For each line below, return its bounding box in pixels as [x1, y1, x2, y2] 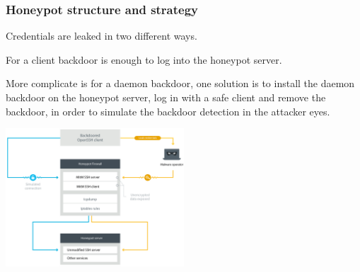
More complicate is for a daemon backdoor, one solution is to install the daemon [6, 76, 355, 91]
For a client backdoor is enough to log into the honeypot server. [6, 52, 282, 67]
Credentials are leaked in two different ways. [6, 28, 197, 43]
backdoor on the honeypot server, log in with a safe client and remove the [6, 90, 326, 104]
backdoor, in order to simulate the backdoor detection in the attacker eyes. [6, 103, 330, 118]
